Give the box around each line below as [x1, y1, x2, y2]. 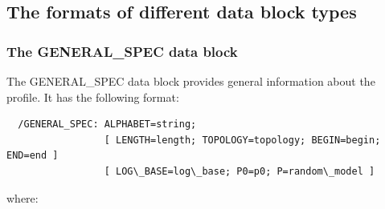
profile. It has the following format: [6, 88, 179, 105]
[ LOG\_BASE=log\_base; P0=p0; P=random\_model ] [104, 165, 375, 177]
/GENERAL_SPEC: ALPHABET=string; [18, 119, 197, 131]
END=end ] [6, 150, 59, 162]
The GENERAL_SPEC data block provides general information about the [6, 73, 375, 89]
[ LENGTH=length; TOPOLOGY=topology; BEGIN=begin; [104, 134, 381, 146]
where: [6, 189, 39, 206]
